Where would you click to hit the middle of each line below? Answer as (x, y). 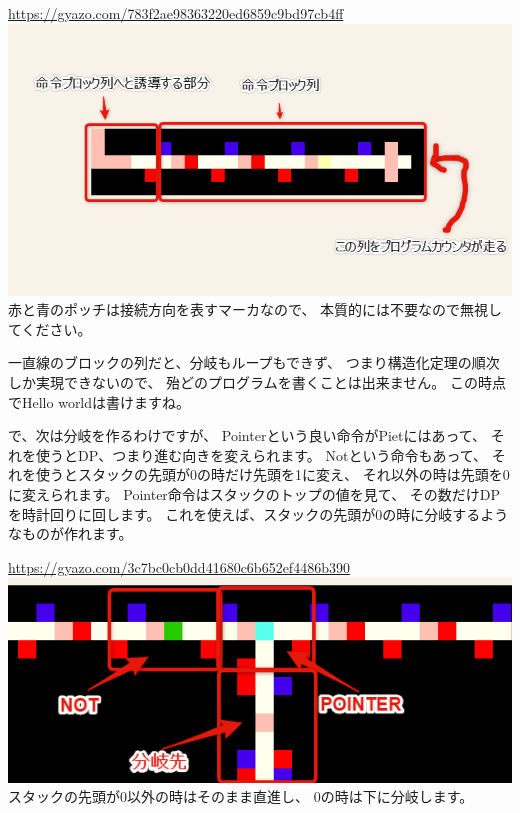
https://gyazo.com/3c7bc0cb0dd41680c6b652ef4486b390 (179, 566)
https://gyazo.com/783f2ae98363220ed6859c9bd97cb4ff (176, 13)
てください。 (50, 328)
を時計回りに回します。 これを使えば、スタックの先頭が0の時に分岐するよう (258, 513)
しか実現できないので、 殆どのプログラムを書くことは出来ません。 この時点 (257, 381)
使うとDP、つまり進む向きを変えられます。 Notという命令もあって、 (261, 454)
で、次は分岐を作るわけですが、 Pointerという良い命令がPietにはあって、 (247, 435)
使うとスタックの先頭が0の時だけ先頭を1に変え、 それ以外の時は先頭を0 (272, 474)
